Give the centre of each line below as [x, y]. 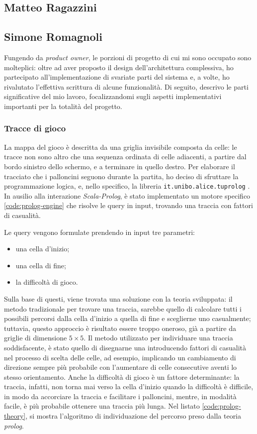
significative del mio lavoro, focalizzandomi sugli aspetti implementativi [113, 96]
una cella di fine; [41, 265]
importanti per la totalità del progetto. [63, 106]
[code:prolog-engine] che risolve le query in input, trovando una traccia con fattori [128, 205]
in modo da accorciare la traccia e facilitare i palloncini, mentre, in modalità [120, 396]
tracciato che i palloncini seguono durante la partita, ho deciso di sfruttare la [121, 176]
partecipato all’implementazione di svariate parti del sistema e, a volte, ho [117, 77]
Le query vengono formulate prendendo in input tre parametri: [99, 232]
